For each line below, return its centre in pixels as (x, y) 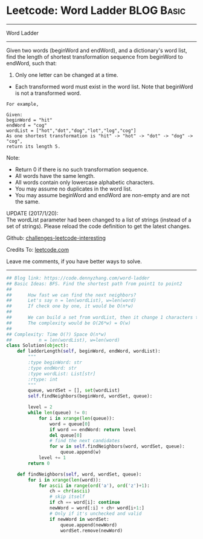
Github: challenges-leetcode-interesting (56, 238)
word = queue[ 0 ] (70, 424)
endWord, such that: (32, 63)
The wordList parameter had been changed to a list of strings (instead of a (99, 220)
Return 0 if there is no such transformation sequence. (82, 169)
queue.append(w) (81, 452)
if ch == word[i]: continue (85, 503)
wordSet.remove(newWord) (91, 531)
